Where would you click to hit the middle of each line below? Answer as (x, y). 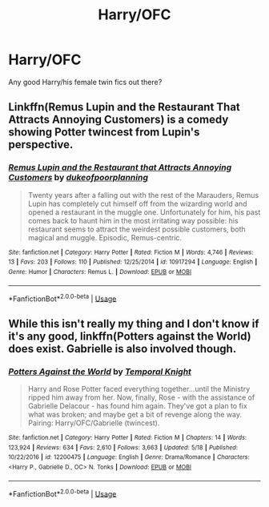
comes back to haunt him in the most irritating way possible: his (133, 220)
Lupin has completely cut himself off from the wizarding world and (137, 203)
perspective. (41, 145)
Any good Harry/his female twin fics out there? (85, 82)
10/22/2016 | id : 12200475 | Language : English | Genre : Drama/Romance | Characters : (129, 457)
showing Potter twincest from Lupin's (104, 133)
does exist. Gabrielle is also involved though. (122, 349)
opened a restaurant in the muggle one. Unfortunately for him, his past (144, 212)
